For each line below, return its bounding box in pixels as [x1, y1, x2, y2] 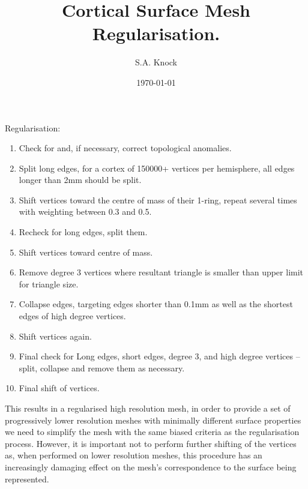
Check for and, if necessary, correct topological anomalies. [19, 142, 232, 154]
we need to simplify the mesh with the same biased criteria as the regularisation [5, 425, 300, 438]
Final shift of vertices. [19, 382, 100, 394]
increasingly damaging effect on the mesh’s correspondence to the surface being [5, 460, 297, 473]
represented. [5, 472, 49, 485]
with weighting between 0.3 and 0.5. [19, 205, 152, 218]
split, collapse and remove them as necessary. [19, 361, 185, 374]
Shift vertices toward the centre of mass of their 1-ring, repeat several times [19, 193, 297, 206]
